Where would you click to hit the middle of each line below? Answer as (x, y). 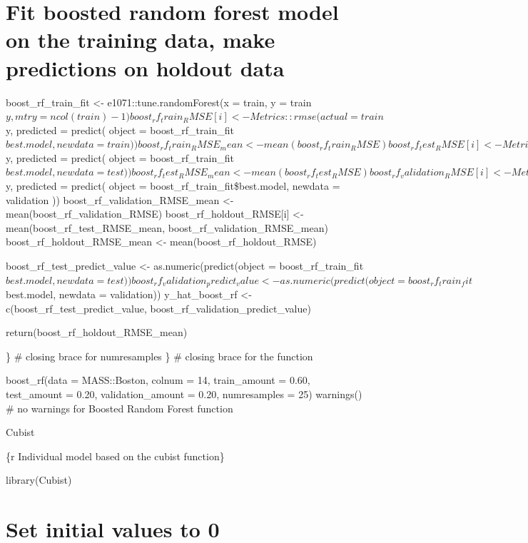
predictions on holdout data (145, 67)
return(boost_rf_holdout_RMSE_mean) (97, 332)
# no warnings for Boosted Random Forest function (120, 408)
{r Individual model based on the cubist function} (115, 456)
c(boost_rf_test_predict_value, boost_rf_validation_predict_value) (158, 308)
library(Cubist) (39, 480)
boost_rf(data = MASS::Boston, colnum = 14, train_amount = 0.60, (158, 380)
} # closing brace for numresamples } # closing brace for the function (159, 356)
